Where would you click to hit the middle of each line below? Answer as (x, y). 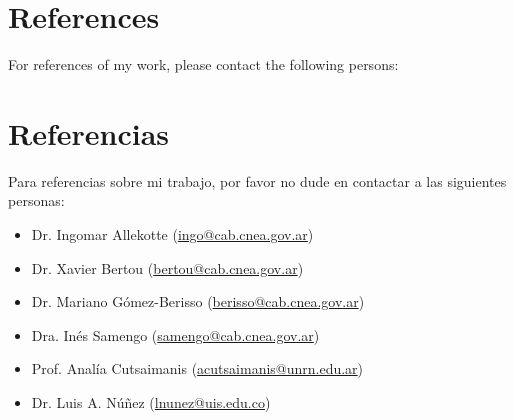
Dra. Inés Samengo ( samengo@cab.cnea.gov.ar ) (175, 334)
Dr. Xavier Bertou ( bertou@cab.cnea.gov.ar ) (167, 267)
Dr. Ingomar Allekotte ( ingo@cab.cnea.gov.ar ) (172, 234)
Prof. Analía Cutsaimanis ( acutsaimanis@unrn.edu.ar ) (197, 368)
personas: (36, 200)
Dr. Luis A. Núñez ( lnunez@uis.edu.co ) (151, 402)
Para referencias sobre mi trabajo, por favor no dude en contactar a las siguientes (257, 180)
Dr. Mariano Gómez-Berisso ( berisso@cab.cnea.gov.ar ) (198, 301)
